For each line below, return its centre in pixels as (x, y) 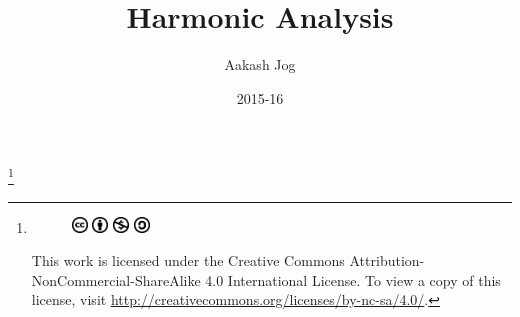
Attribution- (387, 260)
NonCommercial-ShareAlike (116, 279)
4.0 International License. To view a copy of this (353, 279)
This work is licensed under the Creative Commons (188, 260)
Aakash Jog (260, 64)
